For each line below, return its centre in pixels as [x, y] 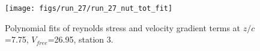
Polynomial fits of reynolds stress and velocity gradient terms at [123, 27]
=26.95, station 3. [80, 39]
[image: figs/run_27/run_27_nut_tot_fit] [89, 8]
